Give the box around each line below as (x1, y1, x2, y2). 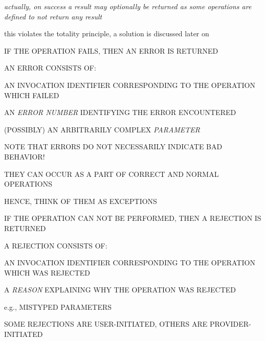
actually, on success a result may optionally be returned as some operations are (4, 1, 252, 11)
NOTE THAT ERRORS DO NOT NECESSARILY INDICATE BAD (4, 141, 223, 152)
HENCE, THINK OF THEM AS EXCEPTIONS (4, 195, 157, 206)
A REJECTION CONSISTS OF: (4, 240, 107, 251)
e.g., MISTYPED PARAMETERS (4, 301, 112, 312)
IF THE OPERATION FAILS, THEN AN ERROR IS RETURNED (4, 45, 218, 56)
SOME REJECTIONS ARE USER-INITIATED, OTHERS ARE (4, 319, 208, 329)
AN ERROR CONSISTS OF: (4, 62, 96, 73)
